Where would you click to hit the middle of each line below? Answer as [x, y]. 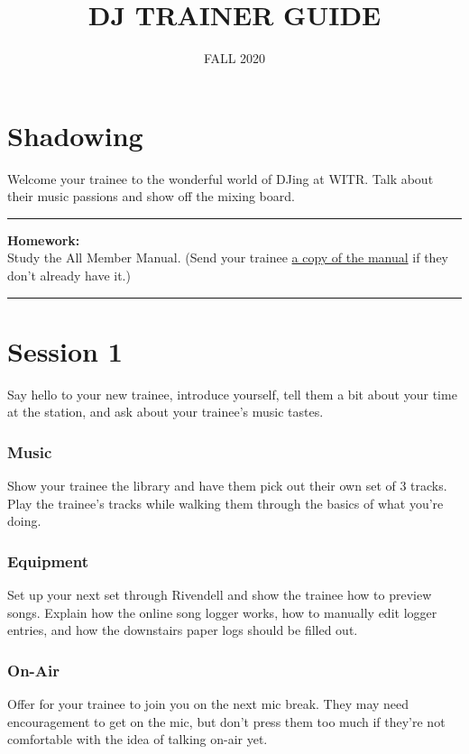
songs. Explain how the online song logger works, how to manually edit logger [222, 612]
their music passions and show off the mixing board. [151, 196]
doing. [24, 521]
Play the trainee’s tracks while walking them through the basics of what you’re [225, 503]
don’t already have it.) [69, 276]
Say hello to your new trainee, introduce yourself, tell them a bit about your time [232, 394]
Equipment [48, 561]
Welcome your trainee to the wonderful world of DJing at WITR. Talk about [221, 178]
